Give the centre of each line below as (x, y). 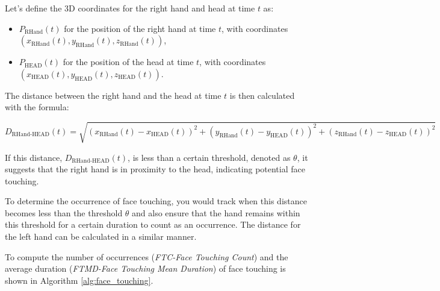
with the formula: (37, 107)
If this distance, (34, 157)
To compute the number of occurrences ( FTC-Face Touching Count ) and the (147, 256)
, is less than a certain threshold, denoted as (209, 157)
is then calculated (262, 95)
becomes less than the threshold (64, 212)
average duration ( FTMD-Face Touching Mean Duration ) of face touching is (145, 268)
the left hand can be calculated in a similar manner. (101, 236)
